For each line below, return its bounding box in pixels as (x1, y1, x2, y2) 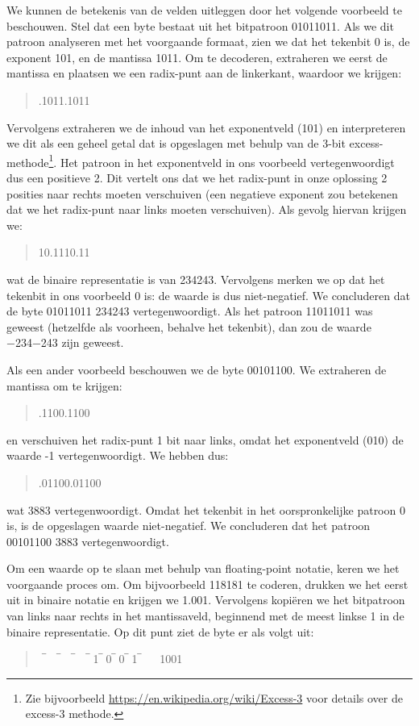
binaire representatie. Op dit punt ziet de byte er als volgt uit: (6, 623, 314, 640)
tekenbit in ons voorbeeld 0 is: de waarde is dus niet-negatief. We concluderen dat (6, 286, 410, 303)
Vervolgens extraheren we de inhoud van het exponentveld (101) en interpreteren (6, 119, 406, 136)
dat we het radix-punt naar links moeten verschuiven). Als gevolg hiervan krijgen (6, 201, 407, 218)
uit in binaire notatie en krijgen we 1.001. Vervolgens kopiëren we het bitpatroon (6, 591, 405, 608)
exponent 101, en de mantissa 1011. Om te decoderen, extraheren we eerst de (6, 48, 388, 65)
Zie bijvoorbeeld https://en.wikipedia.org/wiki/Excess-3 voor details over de (25, 689, 403, 706)
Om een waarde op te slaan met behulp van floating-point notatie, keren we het (6, 560, 400, 577)
